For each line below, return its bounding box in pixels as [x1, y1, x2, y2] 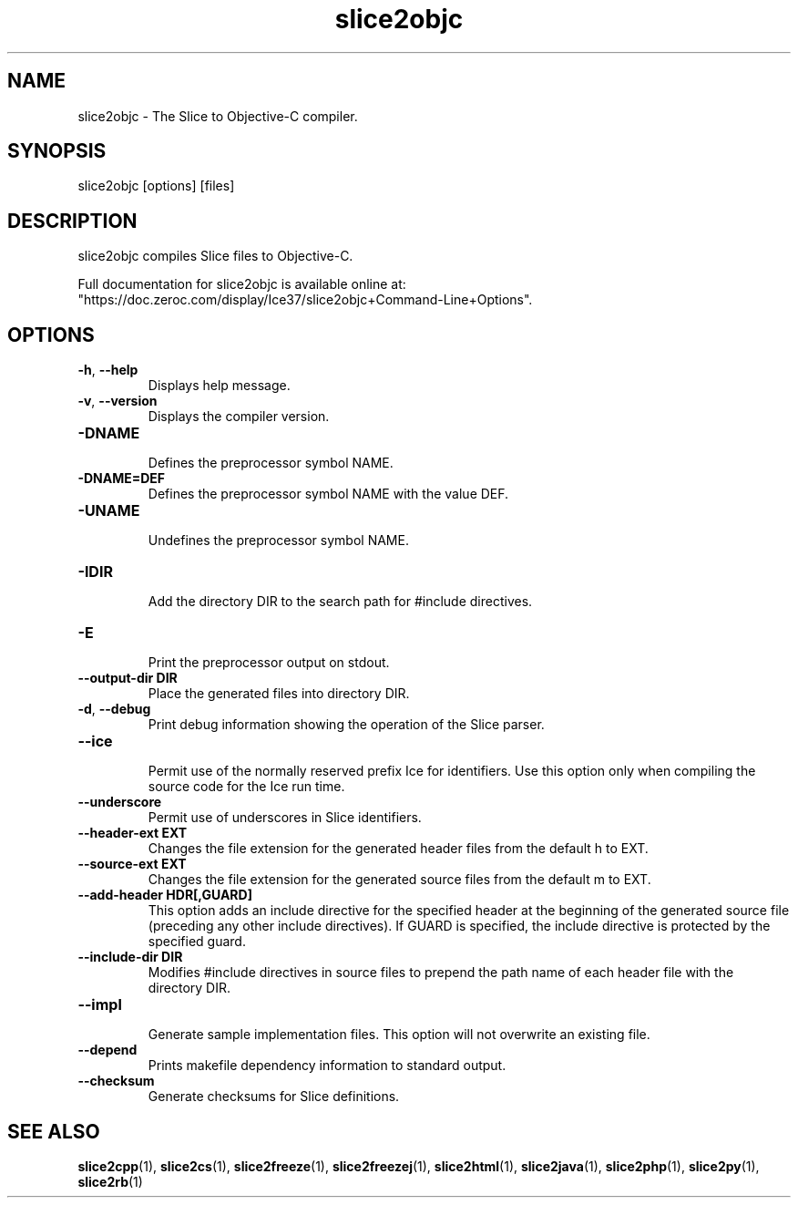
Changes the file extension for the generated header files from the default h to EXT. [148, 840, 649, 857]
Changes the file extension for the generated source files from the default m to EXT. [148, 871, 651, 888]
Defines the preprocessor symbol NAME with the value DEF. [148, 486, 509, 502]
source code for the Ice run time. [148, 778, 345, 795]
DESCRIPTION [7, 209, 138, 232]
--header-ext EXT [77, 825, 188, 841]
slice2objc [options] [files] [77, 178, 235, 194]
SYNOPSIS [7, 139, 107, 163]
